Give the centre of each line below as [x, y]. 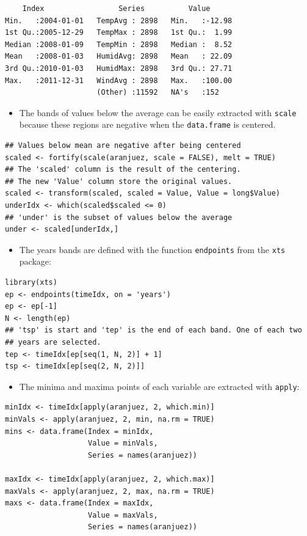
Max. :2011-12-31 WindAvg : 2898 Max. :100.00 [119, 80]
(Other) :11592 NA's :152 [158, 93]
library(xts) [31, 283]
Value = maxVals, [123, 515]
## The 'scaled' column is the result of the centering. [123, 170]
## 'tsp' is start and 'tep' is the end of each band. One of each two [153, 330]
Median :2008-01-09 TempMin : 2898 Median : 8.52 [119, 44]
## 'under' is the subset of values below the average [119, 217]
